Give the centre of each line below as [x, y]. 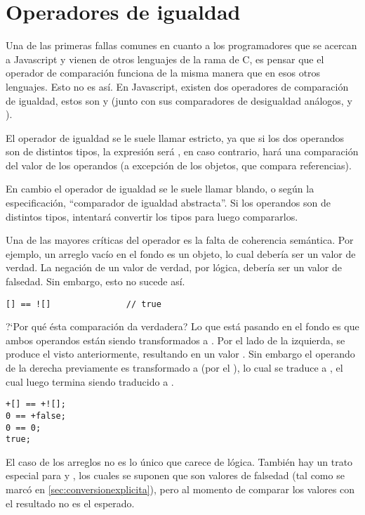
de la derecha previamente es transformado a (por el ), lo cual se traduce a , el [174, 368]
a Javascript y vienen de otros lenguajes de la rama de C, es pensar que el [165, 59]
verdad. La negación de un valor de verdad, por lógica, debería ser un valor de [174, 267]
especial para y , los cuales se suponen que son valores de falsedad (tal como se [175, 475]
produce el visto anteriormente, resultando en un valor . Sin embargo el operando [180, 354]
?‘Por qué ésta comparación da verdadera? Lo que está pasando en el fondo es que [182, 326]
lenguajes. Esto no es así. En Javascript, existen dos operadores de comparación [177, 86]
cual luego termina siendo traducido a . [90, 381]
